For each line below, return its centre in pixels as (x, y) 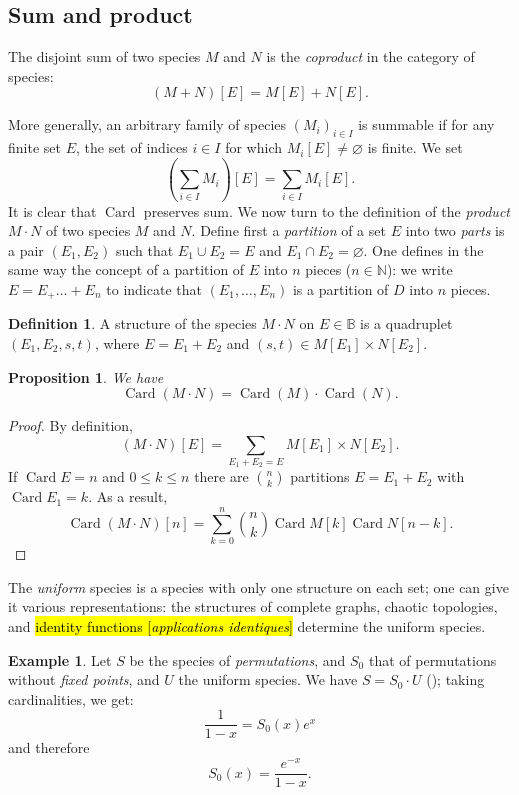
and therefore (49, 747)
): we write (419, 269)
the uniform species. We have (268, 679)
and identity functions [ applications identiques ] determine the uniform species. (247, 625)
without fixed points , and (84, 679)
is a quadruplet (406, 323)
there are (221, 476)
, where (117, 342)
